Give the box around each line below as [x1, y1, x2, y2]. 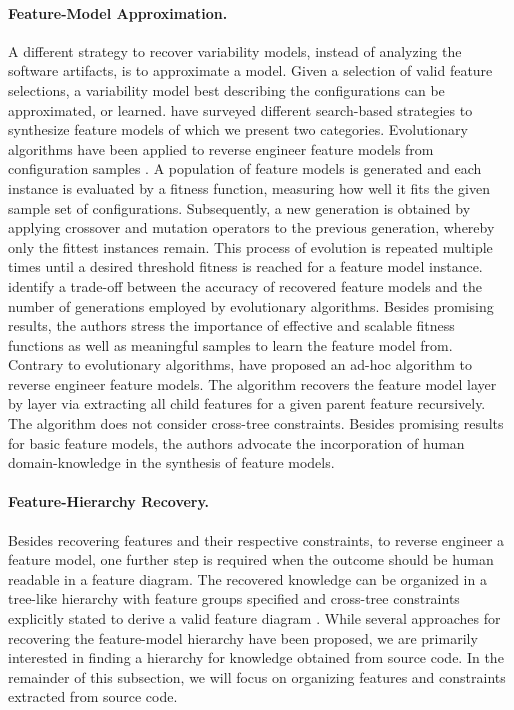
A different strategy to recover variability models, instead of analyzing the [8, 40, 462, 61]
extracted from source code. [8, 686, 178, 707]
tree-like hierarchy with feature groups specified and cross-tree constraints [8, 588, 460, 609]
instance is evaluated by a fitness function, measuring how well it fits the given [8, 177, 490, 198]
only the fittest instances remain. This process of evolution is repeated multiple [8, 236, 493, 257]
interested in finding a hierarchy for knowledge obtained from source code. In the [8, 647, 504, 668]
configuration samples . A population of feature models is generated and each [8, 158, 482, 179]
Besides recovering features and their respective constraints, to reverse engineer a [8, 529, 505, 550]
